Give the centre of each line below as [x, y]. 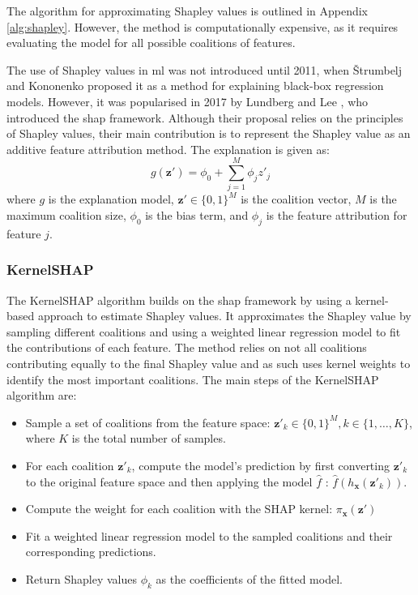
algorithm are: [42, 395]
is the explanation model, [111, 199]
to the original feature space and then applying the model [169, 481]
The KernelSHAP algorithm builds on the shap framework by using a [179, 300]
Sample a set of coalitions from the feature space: [148, 422]
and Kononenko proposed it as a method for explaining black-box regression [195, 86]
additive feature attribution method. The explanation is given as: [168, 149]
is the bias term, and [197, 215]
